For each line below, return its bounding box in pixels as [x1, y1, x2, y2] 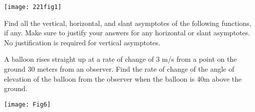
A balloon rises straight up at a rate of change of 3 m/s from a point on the [4, 54, 237, 64]
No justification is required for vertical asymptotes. [4, 37, 160, 47]
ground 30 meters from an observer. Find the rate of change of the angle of [4, 64, 234, 74]
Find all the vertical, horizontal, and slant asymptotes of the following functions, [4, 17, 251, 28]
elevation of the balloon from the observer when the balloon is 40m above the [4, 73, 242, 84]
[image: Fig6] [4, 101, 51, 108]
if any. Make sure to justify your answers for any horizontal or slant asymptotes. [4, 27, 250, 38]
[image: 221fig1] [4, 3, 62, 10]
